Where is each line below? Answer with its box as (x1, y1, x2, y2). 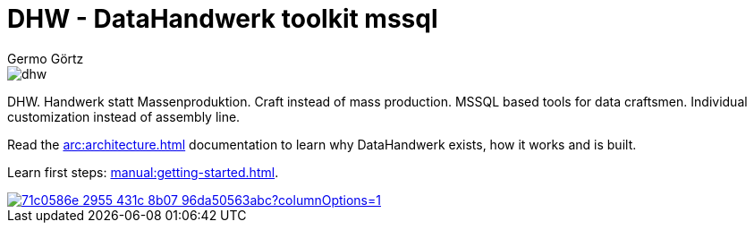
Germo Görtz (7, 50, 84, 66)
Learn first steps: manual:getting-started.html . (7, 164, 279, 180)
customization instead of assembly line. (7, 108, 241, 124)
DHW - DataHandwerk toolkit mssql (7, 4, 438, 34)
